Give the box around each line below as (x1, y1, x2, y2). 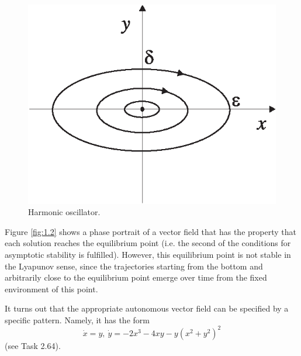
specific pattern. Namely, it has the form (5, 313, 150, 326)
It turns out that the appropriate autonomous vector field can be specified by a (5, 302, 289, 314)
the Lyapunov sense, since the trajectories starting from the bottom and (5, 260, 263, 272)
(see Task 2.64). (5, 339, 61, 351)
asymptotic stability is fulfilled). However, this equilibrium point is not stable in (5, 248, 291, 260)
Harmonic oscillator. (28, 206, 101, 218)
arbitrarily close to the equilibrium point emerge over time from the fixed (5, 271, 267, 284)
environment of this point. (5, 282, 98, 295)
